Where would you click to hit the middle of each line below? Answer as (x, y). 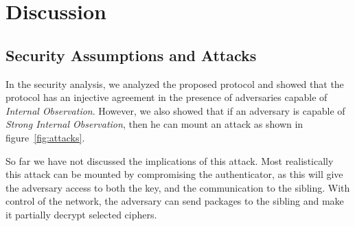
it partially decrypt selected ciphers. (81, 214)
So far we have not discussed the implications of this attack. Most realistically (170, 160)
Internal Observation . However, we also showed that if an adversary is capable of (175, 110)
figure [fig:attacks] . (45, 137)
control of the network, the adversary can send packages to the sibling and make (175, 201)
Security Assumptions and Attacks (131, 55)
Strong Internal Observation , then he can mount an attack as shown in (154, 124)
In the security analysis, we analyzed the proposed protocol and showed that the (175, 83)
